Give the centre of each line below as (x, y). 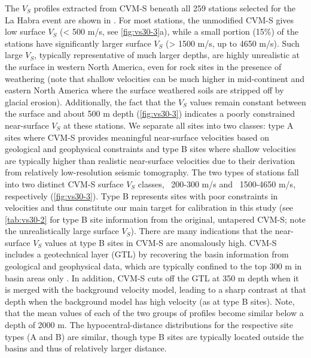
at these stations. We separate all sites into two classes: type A (178, 125)
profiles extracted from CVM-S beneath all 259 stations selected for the (164, 8)
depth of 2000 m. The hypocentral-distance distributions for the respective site (149, 325)
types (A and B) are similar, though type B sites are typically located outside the (154, 336)
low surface (25, 31)
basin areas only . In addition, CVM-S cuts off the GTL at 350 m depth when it (152, 277)
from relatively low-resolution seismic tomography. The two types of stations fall (152, 172)
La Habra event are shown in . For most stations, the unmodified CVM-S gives (150, 19)
